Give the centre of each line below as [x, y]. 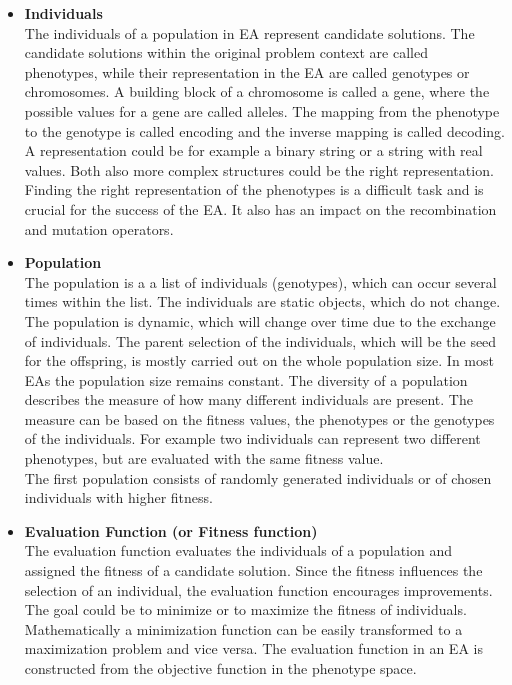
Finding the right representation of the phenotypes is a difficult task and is [254, 189]
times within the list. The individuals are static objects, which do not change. [262, 301]
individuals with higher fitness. [118, 497]
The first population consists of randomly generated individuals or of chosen [258, 477]
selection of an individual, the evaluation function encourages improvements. [258, 589]
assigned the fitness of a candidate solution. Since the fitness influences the [253, 570]
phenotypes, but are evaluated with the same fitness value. [204, 458]
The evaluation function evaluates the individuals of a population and [238, 550]
